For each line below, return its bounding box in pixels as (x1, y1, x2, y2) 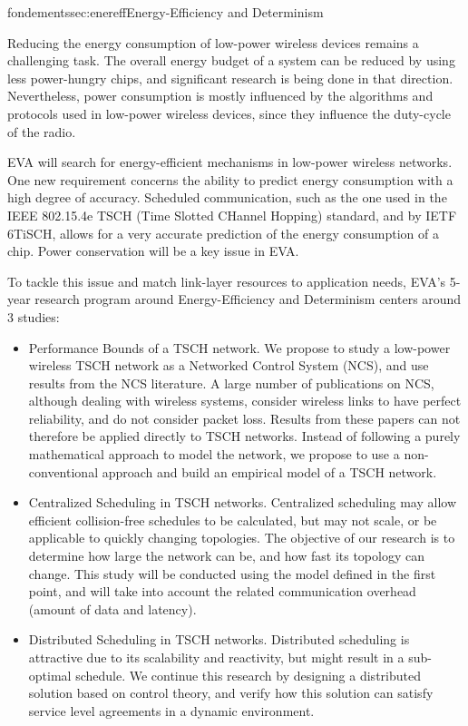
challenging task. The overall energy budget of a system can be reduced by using (7, 51, 455, 70)
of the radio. (7, 122, 76, 141)
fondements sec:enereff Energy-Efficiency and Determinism (7, 3, 324, 21)
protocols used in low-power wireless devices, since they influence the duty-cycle (7, 103, 451, 123)
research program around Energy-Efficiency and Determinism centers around (34, 289, 462, 309)
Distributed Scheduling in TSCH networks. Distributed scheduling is (28, 630, 410, 649)
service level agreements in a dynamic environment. (28, 701, 315, 720)
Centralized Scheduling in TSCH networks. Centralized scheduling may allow (28, 493, 457, 512)
